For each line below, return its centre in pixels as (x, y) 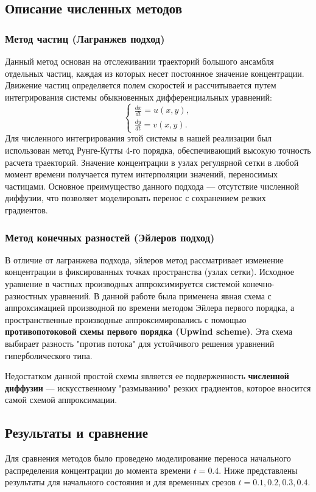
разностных (26, 295)
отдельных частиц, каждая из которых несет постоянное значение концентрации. (155, 73)
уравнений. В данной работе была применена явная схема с (161, 295)
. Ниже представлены (258, 470)
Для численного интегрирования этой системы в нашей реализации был (138, 138)
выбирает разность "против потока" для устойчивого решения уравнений (140, 343)
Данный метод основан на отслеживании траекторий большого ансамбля (139, 61)
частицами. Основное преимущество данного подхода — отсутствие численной (152, 186)
